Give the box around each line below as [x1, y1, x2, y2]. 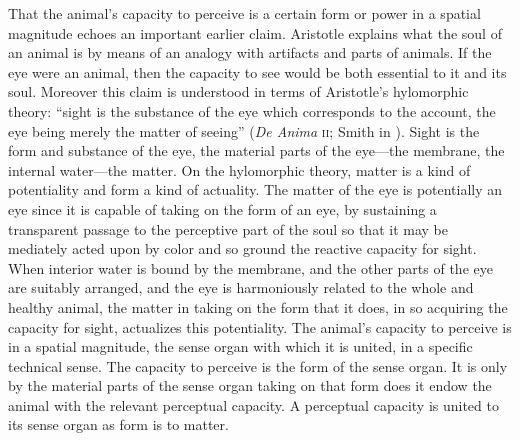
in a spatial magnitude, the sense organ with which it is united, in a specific [8, 336, 473, 357]
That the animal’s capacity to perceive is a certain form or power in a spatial [8, 3, 481, 23]
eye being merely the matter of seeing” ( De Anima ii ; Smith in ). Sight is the [8, 120, 480, 141]
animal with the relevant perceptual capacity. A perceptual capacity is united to [8, 394, 499, 415]
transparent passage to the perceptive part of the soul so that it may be [8, 218, 448, 239]
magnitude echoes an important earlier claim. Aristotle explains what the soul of [8, 22, 502, 43]
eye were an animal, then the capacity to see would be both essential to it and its [8, 61, 507, 82]
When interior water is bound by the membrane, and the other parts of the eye [8, 257, 493, 278]
